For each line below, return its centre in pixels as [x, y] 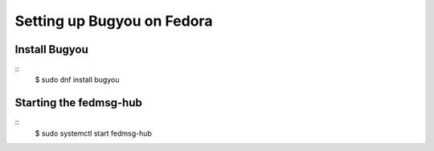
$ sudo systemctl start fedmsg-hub [94, 133]
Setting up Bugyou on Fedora [114, 21]
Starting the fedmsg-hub [78, 103]
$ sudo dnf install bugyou [77, 80]
